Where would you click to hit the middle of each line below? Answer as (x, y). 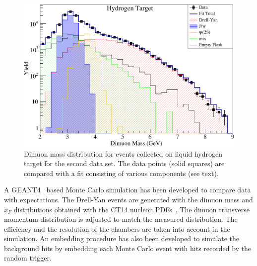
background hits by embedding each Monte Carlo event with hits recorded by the (128, 248)
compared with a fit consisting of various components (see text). (121, 173)
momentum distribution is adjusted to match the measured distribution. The (121, 219)
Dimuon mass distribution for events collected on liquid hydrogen (123, 153)
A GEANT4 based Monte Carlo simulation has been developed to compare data (128, 190)
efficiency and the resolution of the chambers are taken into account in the (117, 228)
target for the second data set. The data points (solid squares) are (124, 163)
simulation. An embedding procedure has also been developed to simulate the (122, 238)
